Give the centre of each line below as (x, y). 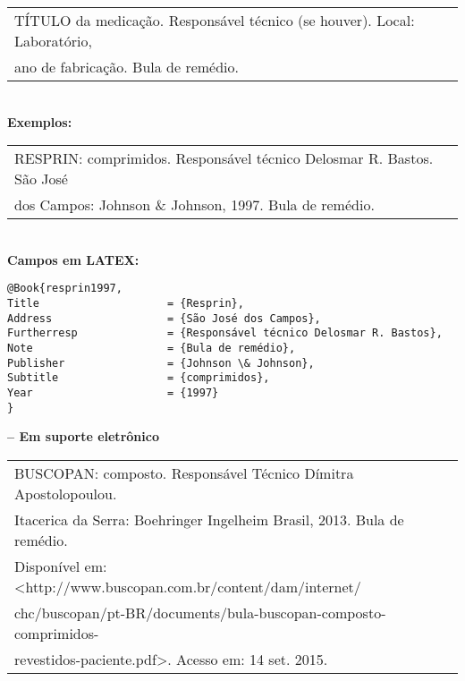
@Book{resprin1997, (65, 289)
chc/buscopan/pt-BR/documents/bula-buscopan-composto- (200, 612)
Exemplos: (40, 121)
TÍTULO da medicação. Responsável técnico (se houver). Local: (215, 20)
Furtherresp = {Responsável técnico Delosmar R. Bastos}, (225, 333)
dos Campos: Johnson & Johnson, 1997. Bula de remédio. (194, 205)
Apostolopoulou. (66, 493)
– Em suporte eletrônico (83, 436)
